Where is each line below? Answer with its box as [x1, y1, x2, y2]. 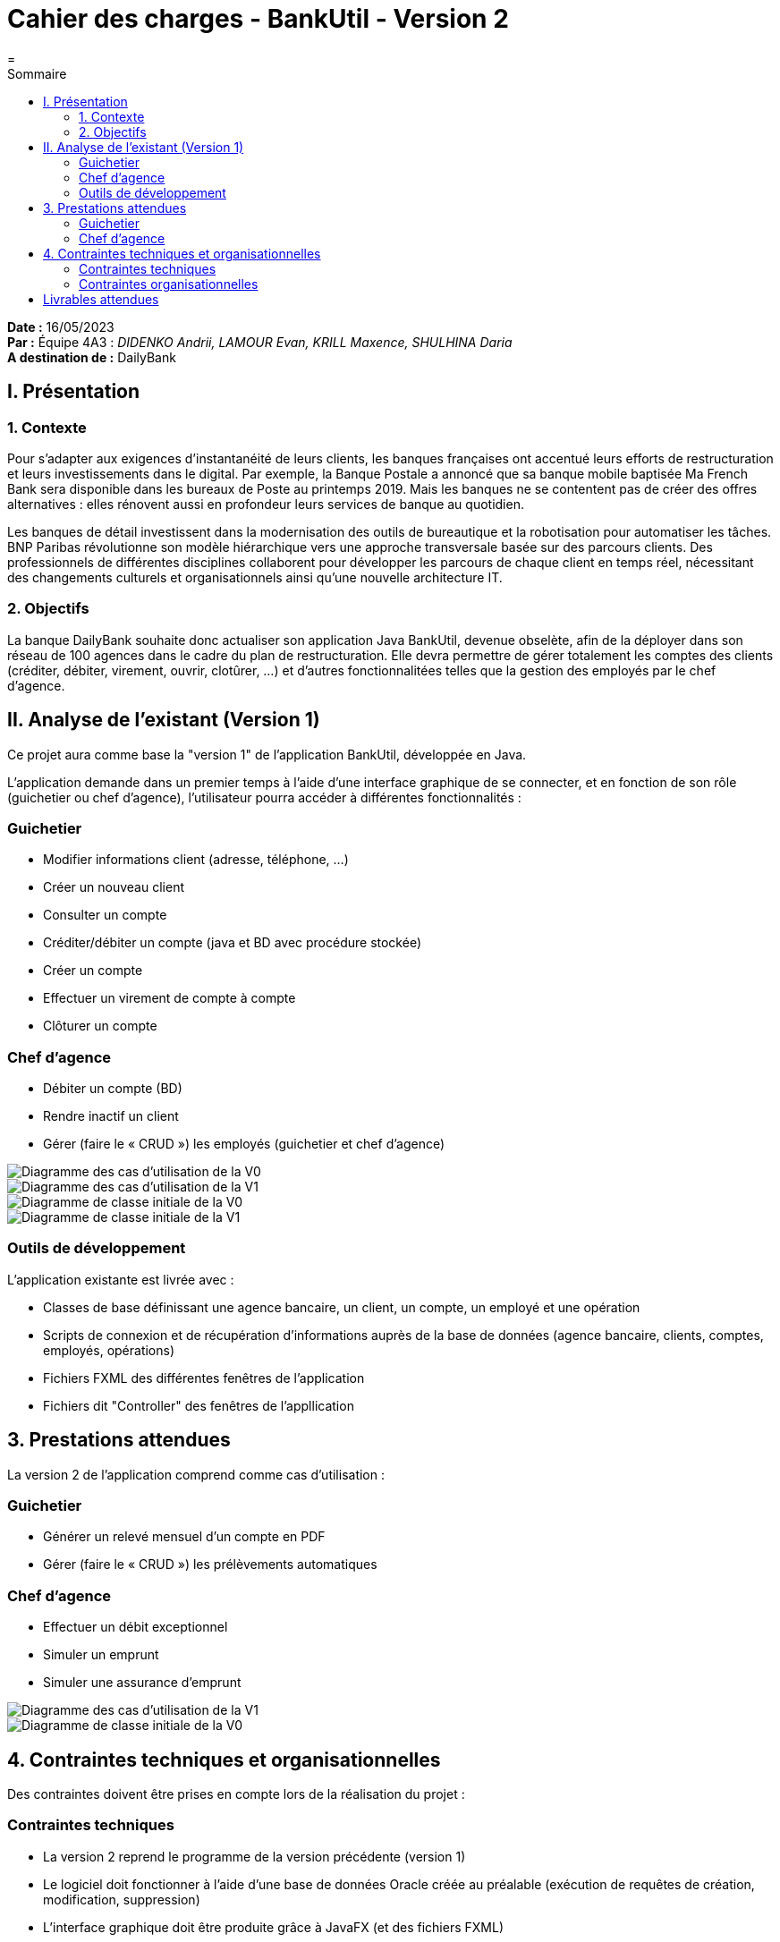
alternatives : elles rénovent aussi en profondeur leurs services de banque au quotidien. [7, 496, 524, 512]
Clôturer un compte [43, 1018, 157, 1034]
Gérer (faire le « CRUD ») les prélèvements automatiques [43, 1556, 377, 1573]
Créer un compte [43, 963, 143, 979]
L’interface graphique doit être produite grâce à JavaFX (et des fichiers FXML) [43, 1919, 504, 1935]
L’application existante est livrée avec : [7, 1271, 234, 1287]
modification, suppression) [43, 1891, 200, 1907]
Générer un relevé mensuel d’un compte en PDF [43, 1529, 326, 1545]
